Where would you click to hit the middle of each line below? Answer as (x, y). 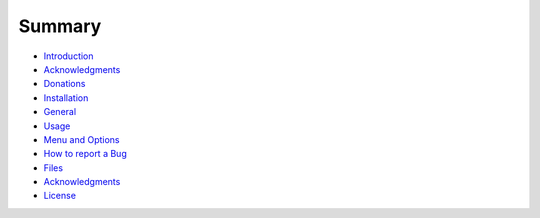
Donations (64, 84)
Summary (60, 26)
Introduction (68, 56)
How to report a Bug (85, 154)
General (60, 112)
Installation (66, 97)
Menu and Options (81, 139)
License (60, 196)
